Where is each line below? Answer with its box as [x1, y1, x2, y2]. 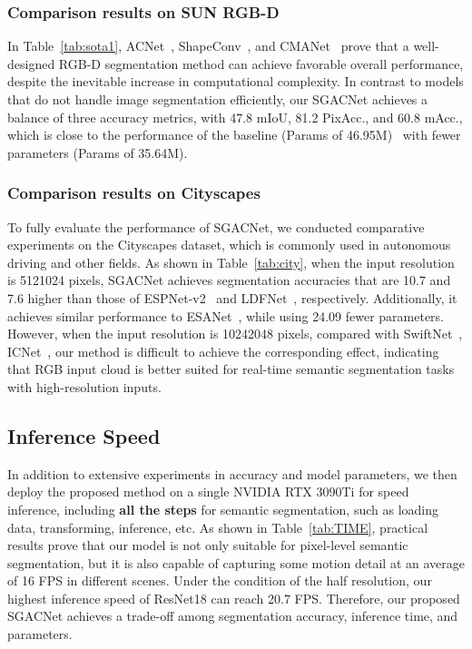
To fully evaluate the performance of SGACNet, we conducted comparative [7, 217, 425, 236]
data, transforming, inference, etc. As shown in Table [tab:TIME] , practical [7, 517, 428, 536]
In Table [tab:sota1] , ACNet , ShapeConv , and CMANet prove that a [7, 36, 409, 55]
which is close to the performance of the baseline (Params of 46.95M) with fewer [7, 125, 461, 144]
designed [7, 54, 55, 73]
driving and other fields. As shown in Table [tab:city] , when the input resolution [7, 252, 455, 271]
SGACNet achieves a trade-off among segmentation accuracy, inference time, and [7, 606, 458, 625]
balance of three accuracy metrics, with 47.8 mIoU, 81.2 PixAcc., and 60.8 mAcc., [7, 107, 463, 126]
